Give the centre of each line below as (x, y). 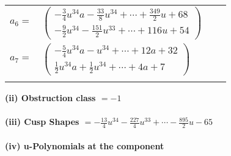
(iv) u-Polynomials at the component (85, 145)
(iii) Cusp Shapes (42, 122)
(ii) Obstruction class (50, 97)
